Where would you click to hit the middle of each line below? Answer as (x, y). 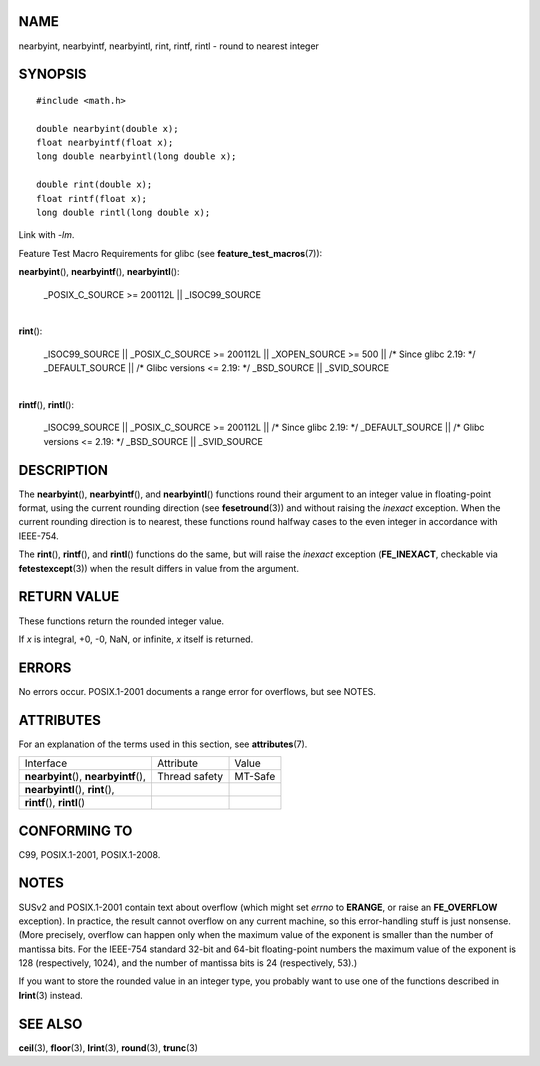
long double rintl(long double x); (123, 213)
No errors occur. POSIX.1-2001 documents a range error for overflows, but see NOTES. (197, 691)
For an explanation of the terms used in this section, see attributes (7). (163, 744)
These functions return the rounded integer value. (121, 621)
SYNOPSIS (52, 74)
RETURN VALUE (69, 596)
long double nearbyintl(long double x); (136, 156)
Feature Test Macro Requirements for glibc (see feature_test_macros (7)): (170, 253)
